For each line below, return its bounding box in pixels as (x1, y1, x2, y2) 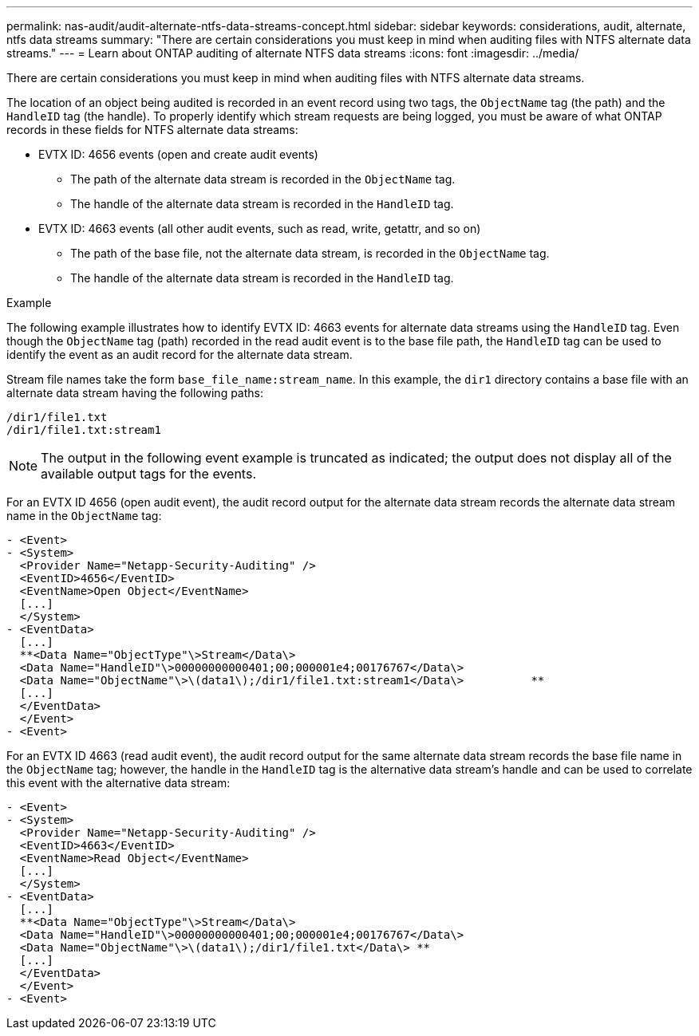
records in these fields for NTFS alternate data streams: (6, 123, 298, 136)
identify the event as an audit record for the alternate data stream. (6, 348, 353, 361)
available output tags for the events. (41, 466, 256, 482)
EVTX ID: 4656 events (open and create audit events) (38, 148, 318, 161)
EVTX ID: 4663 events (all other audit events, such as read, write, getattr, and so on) (38, 222, 481, 235)
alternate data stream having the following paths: (6, 386, 264, 400)
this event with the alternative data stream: (6, 776, 231, 790)
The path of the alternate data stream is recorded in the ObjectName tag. (70, 172, 456, 186)
